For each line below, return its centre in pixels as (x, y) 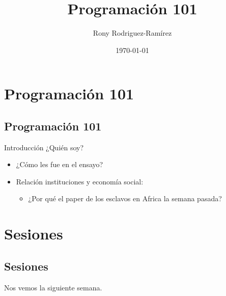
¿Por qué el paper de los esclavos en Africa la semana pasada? (125, 198)
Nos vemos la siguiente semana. (53, 287)
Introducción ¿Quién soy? (44, 147)
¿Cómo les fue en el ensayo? (60, 164)
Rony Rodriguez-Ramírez (132, 33)
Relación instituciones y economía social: (80, 181)
